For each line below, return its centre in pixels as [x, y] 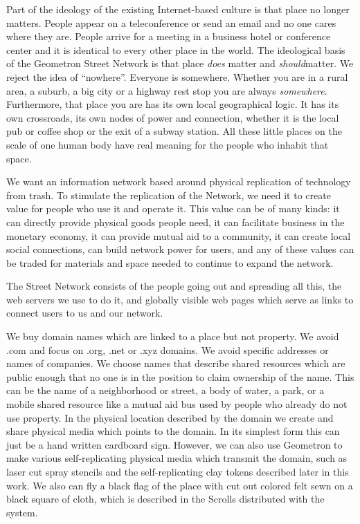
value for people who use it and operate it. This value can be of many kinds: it [173, 208]
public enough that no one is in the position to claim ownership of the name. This [180, 376]
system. [22, 512]
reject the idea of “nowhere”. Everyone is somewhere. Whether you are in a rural [177, 76]
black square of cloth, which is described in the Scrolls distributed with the [165, 499]
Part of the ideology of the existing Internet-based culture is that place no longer [178, 9]
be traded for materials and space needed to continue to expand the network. [170, 262]
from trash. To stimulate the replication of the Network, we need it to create [169, 195]
